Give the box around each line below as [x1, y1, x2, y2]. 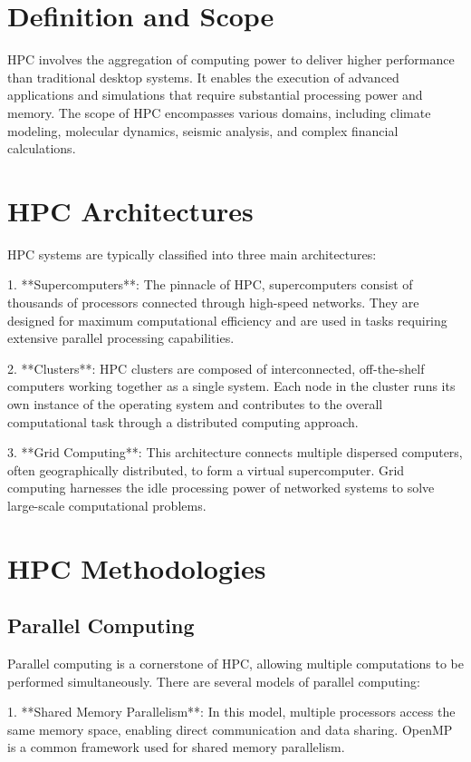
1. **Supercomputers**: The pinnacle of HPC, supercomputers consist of [7, 275, 413, 294]
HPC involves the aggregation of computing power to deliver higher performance [7, 50, 455, 69]
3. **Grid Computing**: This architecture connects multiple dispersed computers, [7, 443, 463, 462]
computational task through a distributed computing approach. [7, 412, 359, 431]
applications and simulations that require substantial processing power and [7, 85, 423, 104]
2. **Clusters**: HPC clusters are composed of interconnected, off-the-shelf [7, 358, 425, 377]
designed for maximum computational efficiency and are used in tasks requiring [7, 310, 447, 329]
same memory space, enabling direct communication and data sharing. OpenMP [7, 719, 453, 738]
